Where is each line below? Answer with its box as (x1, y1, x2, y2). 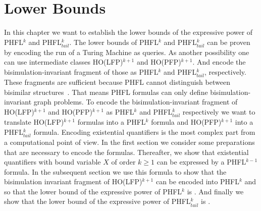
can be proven (207, 36, 250, 47)
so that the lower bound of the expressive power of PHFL (4, 186, 182, 196)
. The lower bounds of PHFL (69, 36, 159, 47)
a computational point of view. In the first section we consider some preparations (4, 136, 255, 147)
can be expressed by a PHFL (156, 156, 246, 167)
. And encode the (192, 57, 246, 67)
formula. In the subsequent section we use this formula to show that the (4, 166, 227, 177)
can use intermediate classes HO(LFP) (4, 57, 123, 67)
